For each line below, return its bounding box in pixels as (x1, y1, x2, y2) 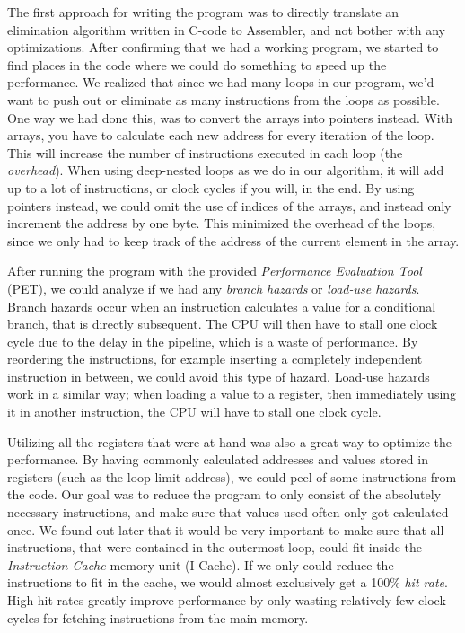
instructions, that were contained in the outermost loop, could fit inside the (7, 538, 423, 557)
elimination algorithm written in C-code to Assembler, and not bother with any (7, 20, 445, 39)
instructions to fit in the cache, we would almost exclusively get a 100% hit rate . (7, 573, 448, 592)
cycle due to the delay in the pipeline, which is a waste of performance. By (7, 331, 418, 350)
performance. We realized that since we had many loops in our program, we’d (7, 73, 434, 92)
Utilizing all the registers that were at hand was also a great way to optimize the (7, 432, 452, 451)
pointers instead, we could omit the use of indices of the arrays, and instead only (7, 196, 452, 215)
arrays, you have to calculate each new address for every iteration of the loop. (7, 126, 434, 145)
